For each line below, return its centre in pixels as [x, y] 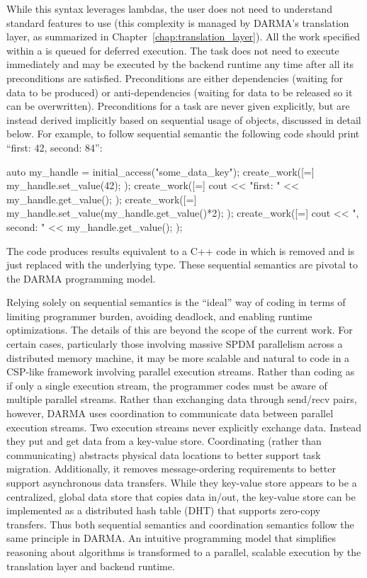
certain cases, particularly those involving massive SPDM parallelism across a [175, 344]
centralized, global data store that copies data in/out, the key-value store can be [181, 496]
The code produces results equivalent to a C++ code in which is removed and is [181, 250]
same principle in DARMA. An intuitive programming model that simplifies [171, 538]
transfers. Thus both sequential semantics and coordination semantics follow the [180, 524]
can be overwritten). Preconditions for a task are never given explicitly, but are [178, 106]
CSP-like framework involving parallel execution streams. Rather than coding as [181, 372]
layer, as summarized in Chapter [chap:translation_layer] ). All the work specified [183, 36]
